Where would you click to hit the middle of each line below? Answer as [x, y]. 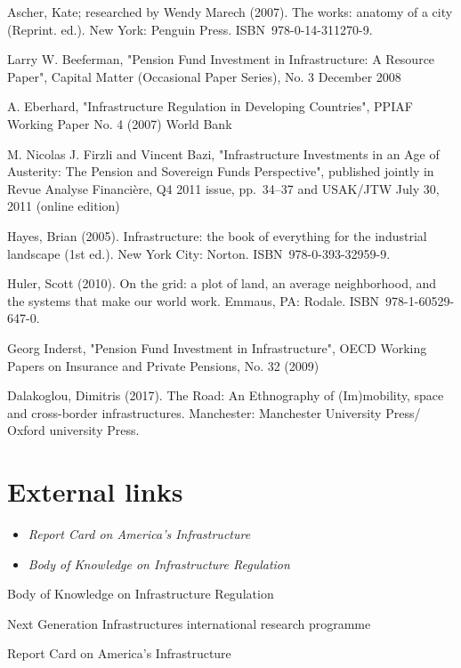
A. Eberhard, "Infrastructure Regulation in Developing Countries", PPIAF [210, 106]
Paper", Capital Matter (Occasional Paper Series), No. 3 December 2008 [204, 76]
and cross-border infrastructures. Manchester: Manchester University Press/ [214, 412]
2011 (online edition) [64, 206]
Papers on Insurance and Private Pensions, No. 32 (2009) [163, 365]
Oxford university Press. [73, 430]
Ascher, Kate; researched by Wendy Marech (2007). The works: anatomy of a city [230, 12]
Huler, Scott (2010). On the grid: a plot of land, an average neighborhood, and [222, 283]
